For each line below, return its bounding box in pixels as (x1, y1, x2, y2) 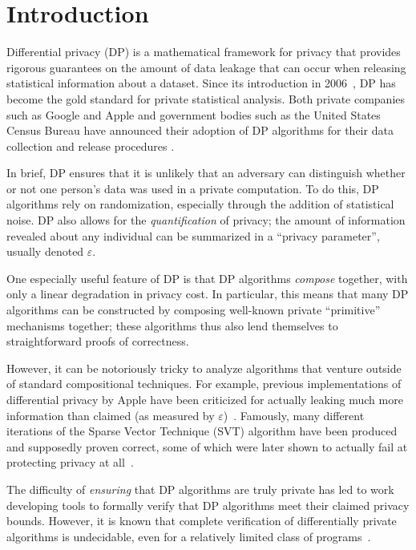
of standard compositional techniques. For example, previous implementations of (6, 375, 402, 392)
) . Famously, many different (223, 406, 365, 423)
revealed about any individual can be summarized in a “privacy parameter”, (6, 227, 380, 244)
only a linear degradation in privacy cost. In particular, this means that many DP (6, 285, 409, 302)
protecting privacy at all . (6, 454, 134, 471)
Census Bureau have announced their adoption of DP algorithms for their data (6, 122, 394, 139)
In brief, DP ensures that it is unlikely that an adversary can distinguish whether (6, 164, 406, 181)
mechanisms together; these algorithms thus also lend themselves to (6, 317, 338, 334)
